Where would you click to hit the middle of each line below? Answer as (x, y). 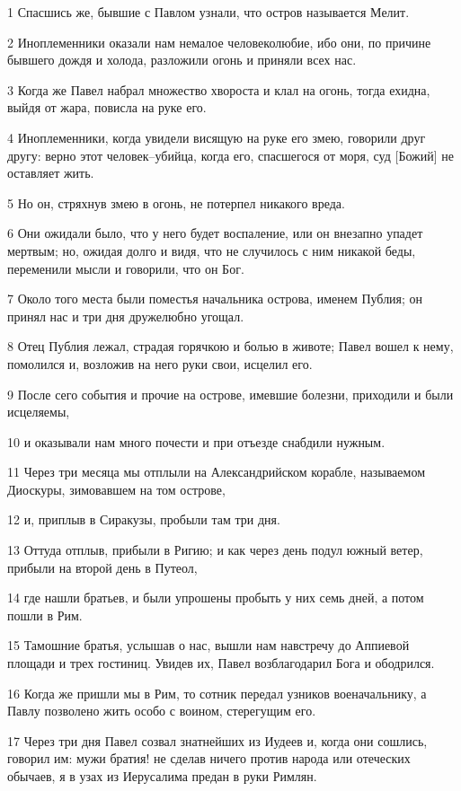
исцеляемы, (39, 412)
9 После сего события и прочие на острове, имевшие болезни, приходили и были (230, 394)
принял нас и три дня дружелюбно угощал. (126, 316)
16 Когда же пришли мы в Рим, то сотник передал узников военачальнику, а (217, 693)
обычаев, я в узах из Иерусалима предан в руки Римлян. (162, 776)
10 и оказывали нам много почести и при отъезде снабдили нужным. (196, 441)
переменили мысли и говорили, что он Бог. (126, 268)
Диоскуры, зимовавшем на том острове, (116, 489)
